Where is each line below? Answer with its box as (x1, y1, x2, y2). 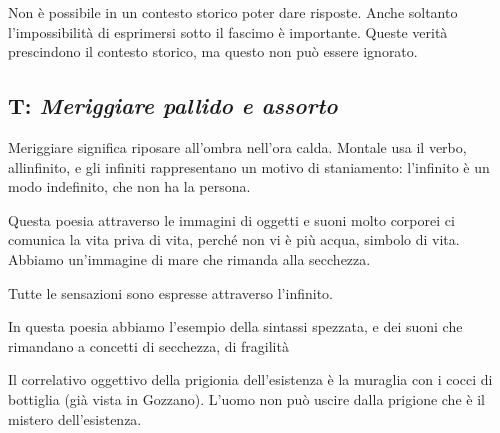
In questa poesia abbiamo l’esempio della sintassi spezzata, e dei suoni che (8, 316, 463, 337)
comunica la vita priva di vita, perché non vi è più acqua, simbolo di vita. (8, 229, 460, 250)
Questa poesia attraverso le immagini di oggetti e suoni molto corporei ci (8, 209, 455, 230)
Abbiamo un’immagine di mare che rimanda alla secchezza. (8, 248, 371, 269)
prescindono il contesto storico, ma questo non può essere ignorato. (8, 41, 418, 62)
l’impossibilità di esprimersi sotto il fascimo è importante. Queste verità (8, 21, 448, 42)
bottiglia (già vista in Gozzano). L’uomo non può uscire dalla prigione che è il (8, 388, 485, 409)
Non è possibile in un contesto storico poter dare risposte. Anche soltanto (8, 2, 458, 22)
